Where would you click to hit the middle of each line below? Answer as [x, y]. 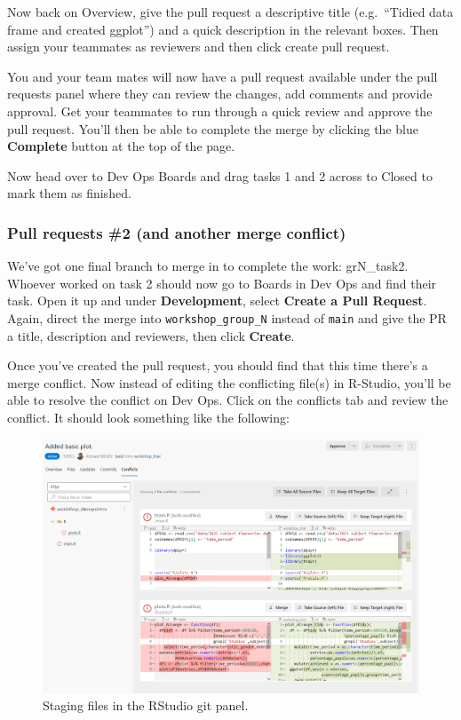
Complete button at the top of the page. [121, 146]
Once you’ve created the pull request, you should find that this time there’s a [218, 365]
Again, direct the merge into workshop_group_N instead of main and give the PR [227, 317]
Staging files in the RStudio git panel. [146, 705]
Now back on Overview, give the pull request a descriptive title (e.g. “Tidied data [230, 12]
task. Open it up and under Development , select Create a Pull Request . [217, 301]
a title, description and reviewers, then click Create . [151, 335]
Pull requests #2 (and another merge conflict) [177, 232]
